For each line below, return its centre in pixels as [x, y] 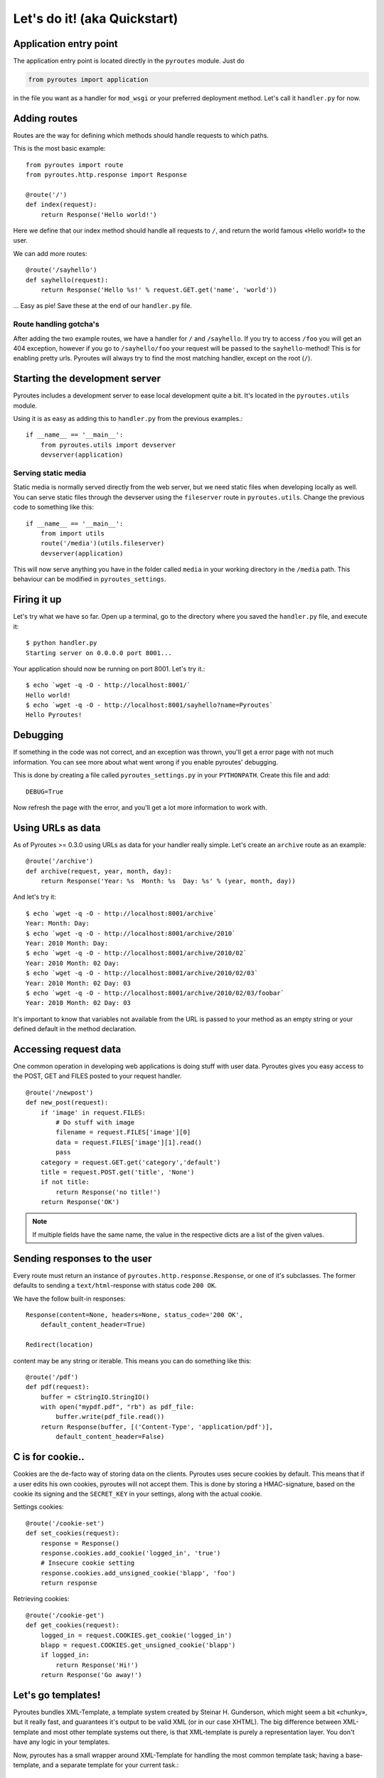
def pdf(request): [58, 1387]
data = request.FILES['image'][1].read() [129, 1142]
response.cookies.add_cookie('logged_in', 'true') [130, 1553]
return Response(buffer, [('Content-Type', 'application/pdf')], [157, 1427]
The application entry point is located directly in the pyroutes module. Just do [129, 61]
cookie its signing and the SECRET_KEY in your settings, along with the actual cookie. [138, 1494]
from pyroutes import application [88, 80]
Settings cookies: [38, 1507]
